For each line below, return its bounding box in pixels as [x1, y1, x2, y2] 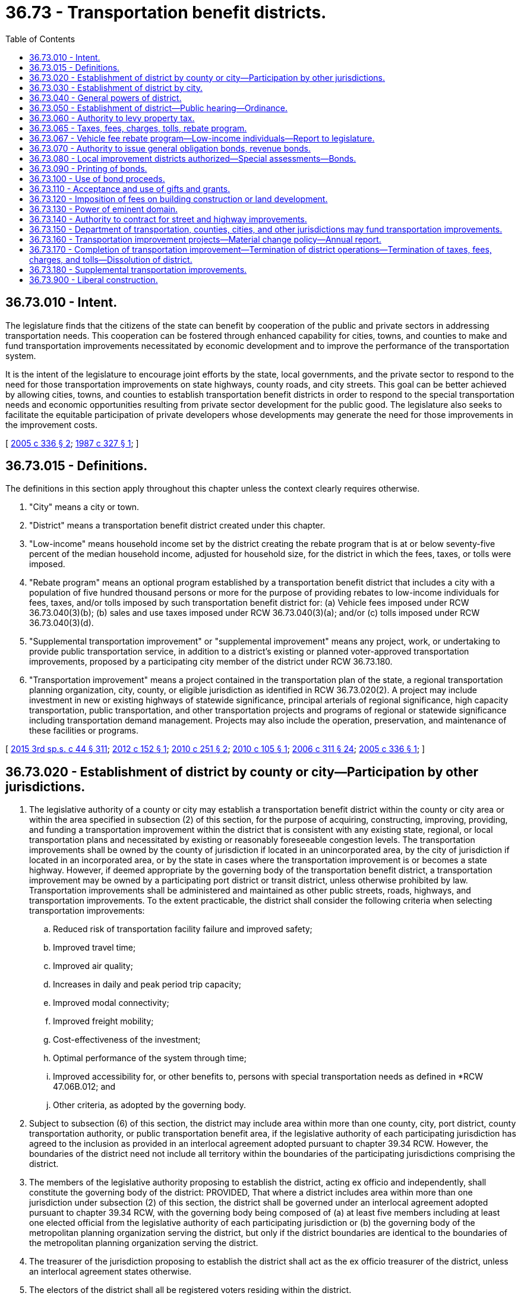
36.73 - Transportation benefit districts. [5, 2, 327, 23]
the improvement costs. [5, 419, 97, 430]
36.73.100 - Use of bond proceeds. [29, 173, 165, 184]
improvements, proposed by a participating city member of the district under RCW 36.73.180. [29, 656, 393, 667]
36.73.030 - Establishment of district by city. [29, 82, 203, 93]
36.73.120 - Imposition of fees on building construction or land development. [29, 193, 328, 204]
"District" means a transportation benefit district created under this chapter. [29, 520, 326, 531]
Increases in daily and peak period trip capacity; [53, 979, 242, 990]
